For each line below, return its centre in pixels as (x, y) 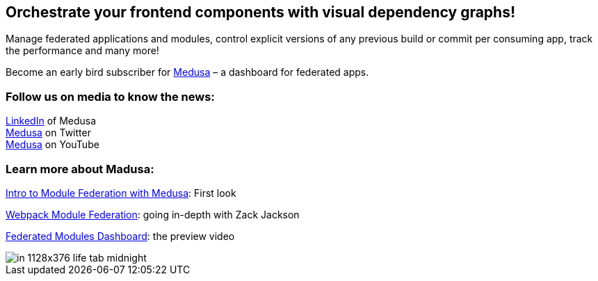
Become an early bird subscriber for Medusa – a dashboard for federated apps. (187, 72)
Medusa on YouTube (52, 145)
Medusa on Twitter (48, 133)
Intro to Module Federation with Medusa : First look (121, 193)
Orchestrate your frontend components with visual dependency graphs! (261, 12)
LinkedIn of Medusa (51, 121)
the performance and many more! (82, 51)
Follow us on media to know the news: (110, 96)
